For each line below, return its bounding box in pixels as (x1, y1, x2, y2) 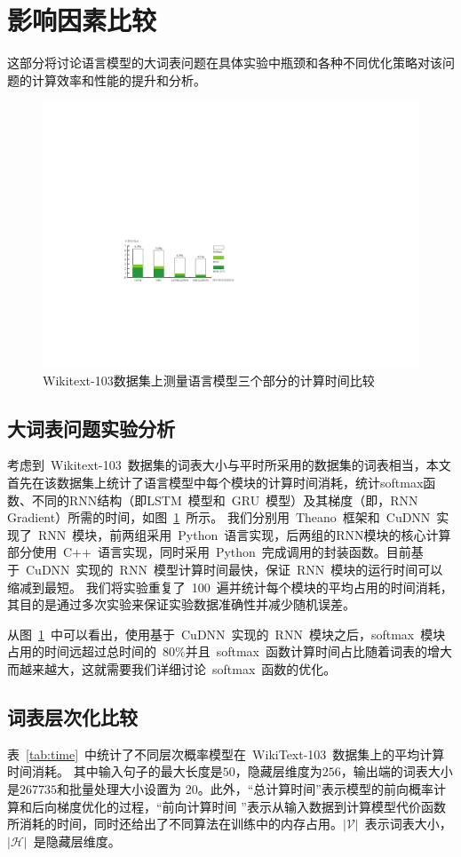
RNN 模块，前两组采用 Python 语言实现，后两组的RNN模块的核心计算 (37, 525, 451, 544)
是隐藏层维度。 (33, 831, 121, 850)
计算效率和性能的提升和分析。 (31, 70, 206, 89)
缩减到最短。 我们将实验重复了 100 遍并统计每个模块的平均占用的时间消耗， (7, 577, 453, 596)
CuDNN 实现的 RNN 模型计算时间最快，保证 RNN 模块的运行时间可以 (25, 560, 443, 579)
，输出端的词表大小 (340, 762, 453, 781)
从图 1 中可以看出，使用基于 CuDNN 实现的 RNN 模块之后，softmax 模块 (7, 624, 446, 643)
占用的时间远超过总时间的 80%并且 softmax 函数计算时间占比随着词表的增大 (7, 642, 452, 661)
